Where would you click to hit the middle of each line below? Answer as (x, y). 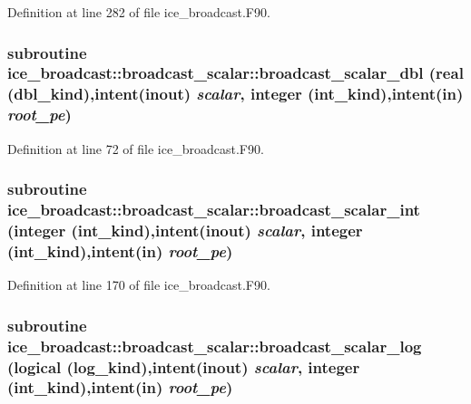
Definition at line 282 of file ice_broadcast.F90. (139, 12)
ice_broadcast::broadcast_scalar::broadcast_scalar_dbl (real (235, 73)
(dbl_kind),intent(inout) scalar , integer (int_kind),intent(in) (235, 94)
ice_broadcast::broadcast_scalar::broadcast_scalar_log (215, 346)
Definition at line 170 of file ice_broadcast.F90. (139, 285)
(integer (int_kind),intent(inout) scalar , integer (185, 230)
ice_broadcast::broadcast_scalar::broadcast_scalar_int (214, 210)
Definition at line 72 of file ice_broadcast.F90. (136, 148)
